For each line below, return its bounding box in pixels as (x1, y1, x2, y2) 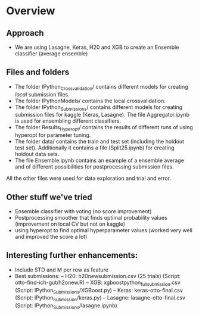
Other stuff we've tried (6, 192, 92, 202)
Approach (6, 28, 44, 38)
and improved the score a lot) (14, 233, 88, 241)
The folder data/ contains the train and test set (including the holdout (14, 138, 185, 145)
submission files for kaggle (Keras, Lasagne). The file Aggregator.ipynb (14, 111, 189, 118)
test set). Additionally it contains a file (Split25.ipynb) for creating (14, 144, 175, 151)
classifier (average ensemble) (14, 50, 88, 57)
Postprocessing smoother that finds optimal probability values (14, 214, 168, 222)
